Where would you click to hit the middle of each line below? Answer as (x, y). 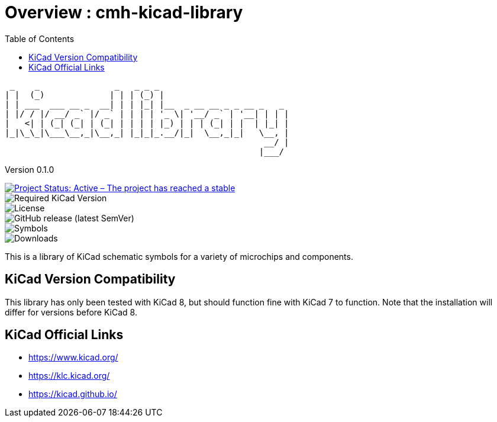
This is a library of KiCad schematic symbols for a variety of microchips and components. (179, 256)
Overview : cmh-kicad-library (124, 12)
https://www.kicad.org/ (73, 357)
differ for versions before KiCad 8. (71, 312)
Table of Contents (40, 38)
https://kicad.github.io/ (73, 394)
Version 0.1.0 (30, 169)
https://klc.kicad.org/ (69, 376)
